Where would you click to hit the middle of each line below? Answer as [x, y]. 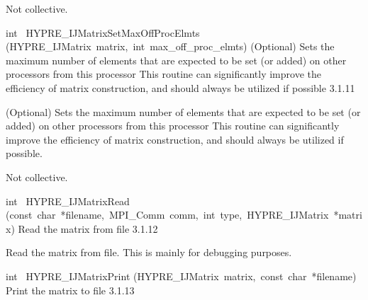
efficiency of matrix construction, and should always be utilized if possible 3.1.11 [180, 87]
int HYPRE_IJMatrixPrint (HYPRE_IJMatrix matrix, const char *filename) [181, 276]
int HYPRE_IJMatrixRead [68, 201]
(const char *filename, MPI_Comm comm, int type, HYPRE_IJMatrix [167, 215]
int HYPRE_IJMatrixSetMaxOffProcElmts [103, 32]
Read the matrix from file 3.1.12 [88, 228]
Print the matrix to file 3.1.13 [70, 290]
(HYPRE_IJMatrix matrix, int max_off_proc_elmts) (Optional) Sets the [170, 46]
